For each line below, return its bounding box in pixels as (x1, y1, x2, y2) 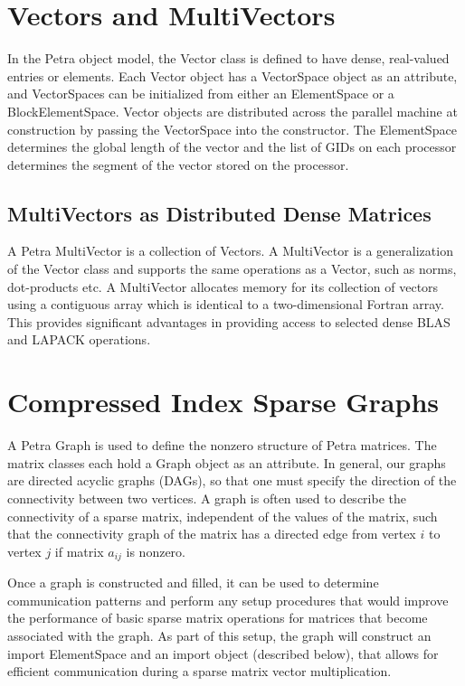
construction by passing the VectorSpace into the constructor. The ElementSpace (7, 119, 457, 138)
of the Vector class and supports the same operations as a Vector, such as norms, (7, 259, 457, 278)
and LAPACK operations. (7, 330, 151, 349)
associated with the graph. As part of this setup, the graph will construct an (7, 625, 432, 644)
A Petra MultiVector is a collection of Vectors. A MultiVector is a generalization (7, 241, 453, 260)
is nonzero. (126, 541, 185, 560)
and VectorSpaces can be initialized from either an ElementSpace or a (7, 84, 394, 103)
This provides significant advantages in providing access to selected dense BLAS (7, 312, 451, 331)
